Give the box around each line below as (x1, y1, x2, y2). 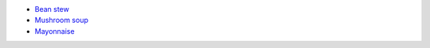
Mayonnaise (34, 26, 75, 35)
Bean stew (34, 5, 69, 13)
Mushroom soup (34, 16, 89, 25)
